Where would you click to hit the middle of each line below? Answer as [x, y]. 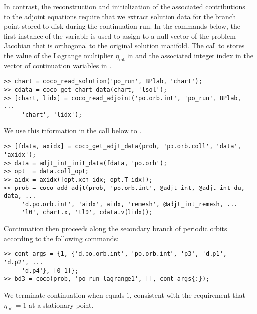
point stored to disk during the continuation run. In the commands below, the [122, 26]
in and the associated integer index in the [190, 55]
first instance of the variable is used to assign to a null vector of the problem [120, 35]
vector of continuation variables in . [58, 65]
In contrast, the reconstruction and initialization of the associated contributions [125, 6]
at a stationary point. [61, 304]
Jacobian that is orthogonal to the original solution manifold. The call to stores [124, 45]
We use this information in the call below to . [73, 130]
